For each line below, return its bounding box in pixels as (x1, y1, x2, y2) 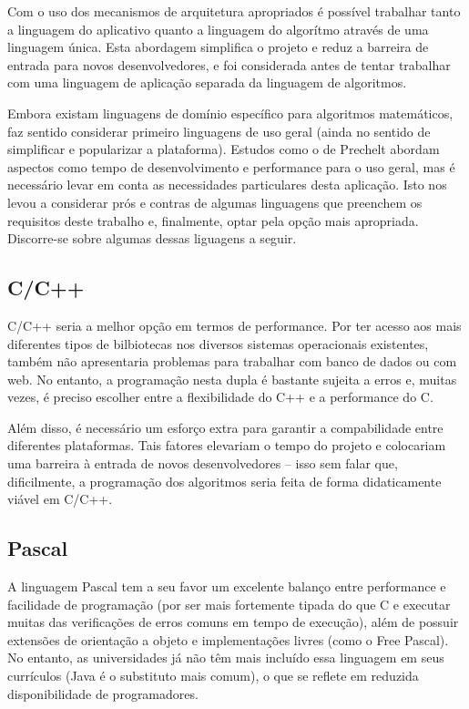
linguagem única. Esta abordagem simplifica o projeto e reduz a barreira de (7, 37, 429, 57)
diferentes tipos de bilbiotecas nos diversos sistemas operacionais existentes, (7, 334, 429, 353)
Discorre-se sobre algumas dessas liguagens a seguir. (7, 229, 297, 248)
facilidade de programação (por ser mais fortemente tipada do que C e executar (7, 594, 451, 613)
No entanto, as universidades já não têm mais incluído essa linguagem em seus (7, 648, 444, 667)
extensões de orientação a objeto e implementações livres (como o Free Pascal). (7, 630, 449, 649)
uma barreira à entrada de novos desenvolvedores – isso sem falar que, (7, 454, 398, 473)
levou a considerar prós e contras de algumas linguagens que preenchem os (7, 192, 423, 211)
